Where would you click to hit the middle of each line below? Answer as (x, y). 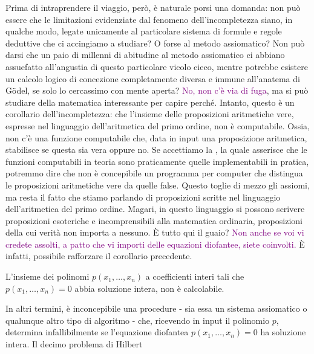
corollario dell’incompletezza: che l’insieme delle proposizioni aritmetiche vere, (150, 114)
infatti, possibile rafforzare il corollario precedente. (99, 256)
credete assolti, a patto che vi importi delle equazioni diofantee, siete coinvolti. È (155, 244)
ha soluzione (283, 332)
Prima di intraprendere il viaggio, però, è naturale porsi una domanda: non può (153, 7)
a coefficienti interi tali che (195, 276)
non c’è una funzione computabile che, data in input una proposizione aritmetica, (156, 137)
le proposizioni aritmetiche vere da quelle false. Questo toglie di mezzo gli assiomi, (158, 185)
